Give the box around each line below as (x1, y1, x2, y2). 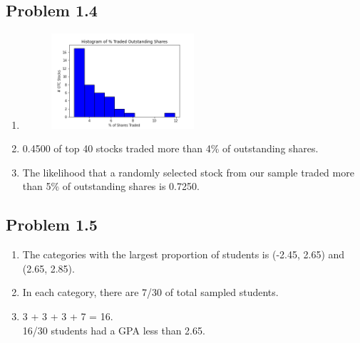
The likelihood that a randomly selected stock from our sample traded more (22, 164, 354, 179)
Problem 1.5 (6, 213, 98, 236)
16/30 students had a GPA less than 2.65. (22, 322, 205, 337)
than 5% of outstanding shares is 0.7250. (22, 179, 200, 194)
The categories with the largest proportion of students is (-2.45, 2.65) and (22, 247, 345, 262)
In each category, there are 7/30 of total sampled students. (22, 285, 279, 300)
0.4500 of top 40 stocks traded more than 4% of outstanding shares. (22, 141, 319, 156)
